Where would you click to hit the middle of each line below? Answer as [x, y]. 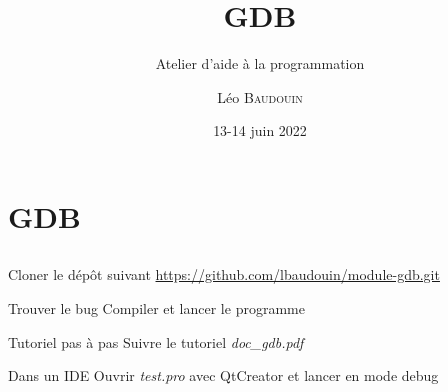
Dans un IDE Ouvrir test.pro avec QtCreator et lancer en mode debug [223, 375]
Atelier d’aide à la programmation [260, 63]
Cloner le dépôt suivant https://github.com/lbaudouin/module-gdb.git [224, 274]
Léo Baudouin [260, 96]
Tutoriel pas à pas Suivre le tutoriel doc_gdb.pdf [156, 341]
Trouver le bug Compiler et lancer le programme [156, 308]
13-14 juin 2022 [260, 130]
